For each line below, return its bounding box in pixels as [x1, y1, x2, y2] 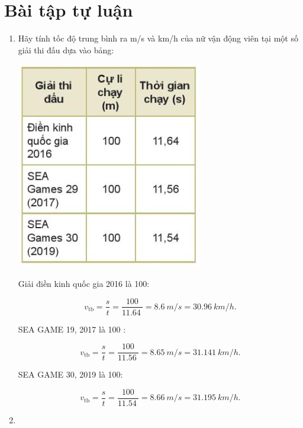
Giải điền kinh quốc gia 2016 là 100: [18, 277, 150, 289]
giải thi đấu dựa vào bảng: [18, 43, 114, 56]
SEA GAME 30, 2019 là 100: [18, 368, 123, 381]
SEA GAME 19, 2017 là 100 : [18, 322, 126, 335]
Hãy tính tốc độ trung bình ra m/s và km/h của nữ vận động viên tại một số [18, 32, 298, 44]
